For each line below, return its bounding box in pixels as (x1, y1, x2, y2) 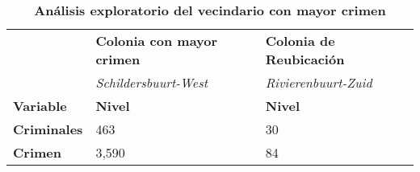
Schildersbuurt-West (95, 73, 208, 92)
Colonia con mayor (95, 31, 218, 50)
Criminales (13, 120, 83, 138)
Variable (13, 96, 67, 115)
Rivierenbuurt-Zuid (265, 73, 372, 92)
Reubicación (265, 50, 345, 68)
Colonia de (265, 31, 335, 50)
